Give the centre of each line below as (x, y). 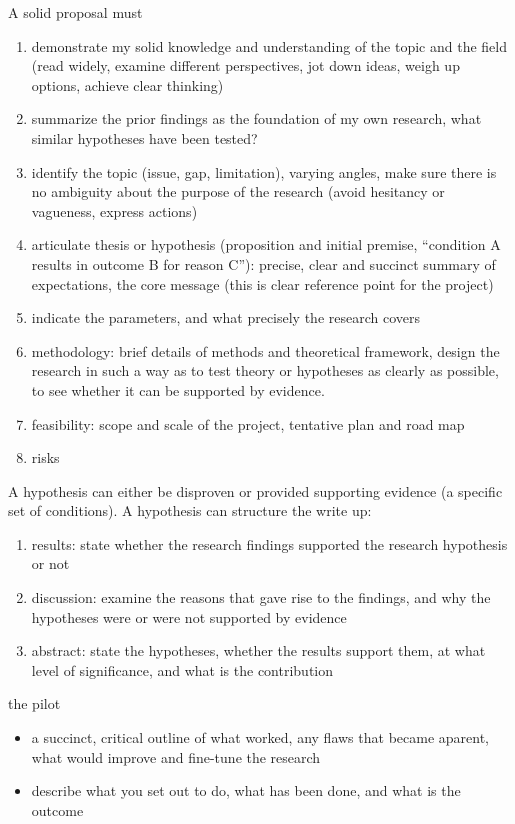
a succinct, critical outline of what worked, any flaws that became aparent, (260, 737)
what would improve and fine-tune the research (176, 756)
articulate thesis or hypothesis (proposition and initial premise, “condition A (266, 244)
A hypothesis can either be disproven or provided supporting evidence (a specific (255, 490)
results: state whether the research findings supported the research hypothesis (269, 543)
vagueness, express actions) (114, 210)
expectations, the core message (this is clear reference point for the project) (262, 283)
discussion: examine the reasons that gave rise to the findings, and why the (261, 597)
